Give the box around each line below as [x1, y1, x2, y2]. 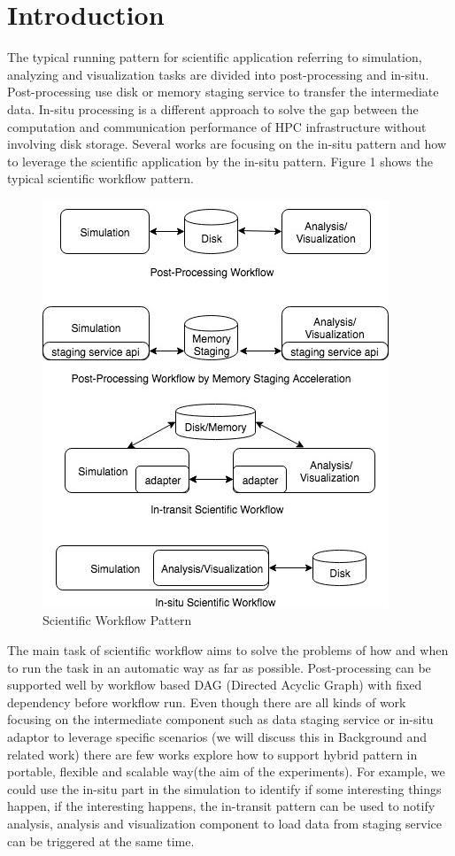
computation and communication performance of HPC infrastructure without [7, 117, 427, 135]
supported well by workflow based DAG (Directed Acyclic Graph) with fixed [7, 675, 422, 694]
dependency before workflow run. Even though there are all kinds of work [7, 692, 406, 711]
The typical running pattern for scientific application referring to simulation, [7, 48, 422, 66]
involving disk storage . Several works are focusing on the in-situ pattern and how [7, 135, 447, 153]
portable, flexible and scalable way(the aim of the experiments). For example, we [7, 762, 445, 781]
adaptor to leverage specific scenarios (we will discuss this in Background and [7, 728, 428, 746]
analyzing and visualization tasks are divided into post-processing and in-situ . [7, 65, 429, 83]
